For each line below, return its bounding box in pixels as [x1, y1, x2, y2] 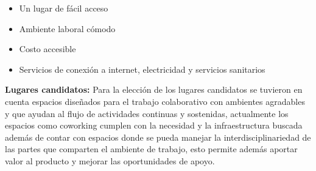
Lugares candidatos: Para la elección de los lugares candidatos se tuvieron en [5, 83, 303, 96]
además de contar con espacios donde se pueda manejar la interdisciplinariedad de [5, 130, 311, 143]
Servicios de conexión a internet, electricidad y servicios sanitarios [19, 62, 265, 75]
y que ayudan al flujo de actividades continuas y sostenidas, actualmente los [5, 107, 289, 119]
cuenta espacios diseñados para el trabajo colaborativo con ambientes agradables [5, 95, 305, 107]
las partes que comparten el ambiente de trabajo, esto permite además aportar [5, 142, 298, 155]
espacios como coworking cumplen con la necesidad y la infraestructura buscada [5, 119, 303, 132]
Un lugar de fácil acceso [19, 2, 108, 14]
